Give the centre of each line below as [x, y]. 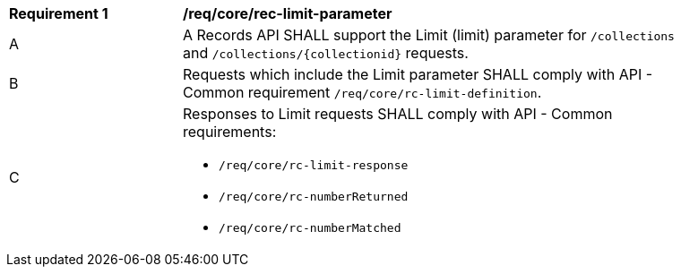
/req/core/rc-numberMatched [310, 228]
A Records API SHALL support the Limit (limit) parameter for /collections [429, 35]
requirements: [230, 132]
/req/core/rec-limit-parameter [288, 13]
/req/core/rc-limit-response [314, 165]
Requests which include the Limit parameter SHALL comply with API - [418, 74]
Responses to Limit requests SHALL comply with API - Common [398, 114]
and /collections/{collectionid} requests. [326, 53]
